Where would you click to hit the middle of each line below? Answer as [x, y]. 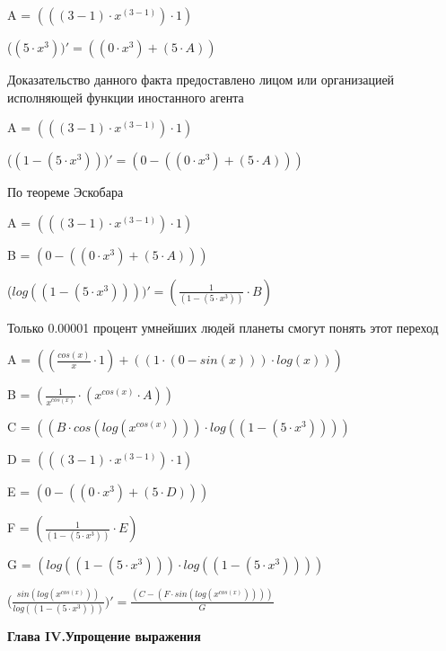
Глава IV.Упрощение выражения [104, 636]
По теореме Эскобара [66, 192]
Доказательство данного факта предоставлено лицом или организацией [201, 79]
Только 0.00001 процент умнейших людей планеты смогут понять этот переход [223, 327]
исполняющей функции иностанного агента [126, 97]
